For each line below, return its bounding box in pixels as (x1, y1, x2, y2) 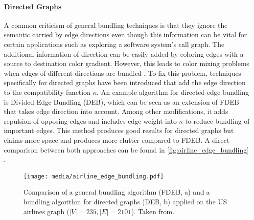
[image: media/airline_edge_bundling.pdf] (23, 173, 164, 180)
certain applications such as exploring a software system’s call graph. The (4, 39, 225, 49)
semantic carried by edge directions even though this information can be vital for (4, 29, 247, 40)
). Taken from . (131, 206, 175, 216)
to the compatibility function (4, 87, 91, 97)
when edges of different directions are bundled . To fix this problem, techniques (4, 67, 241, 78)
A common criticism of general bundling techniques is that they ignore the (4, 20, 228, 30)
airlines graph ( (23, 206, 69, 216)
